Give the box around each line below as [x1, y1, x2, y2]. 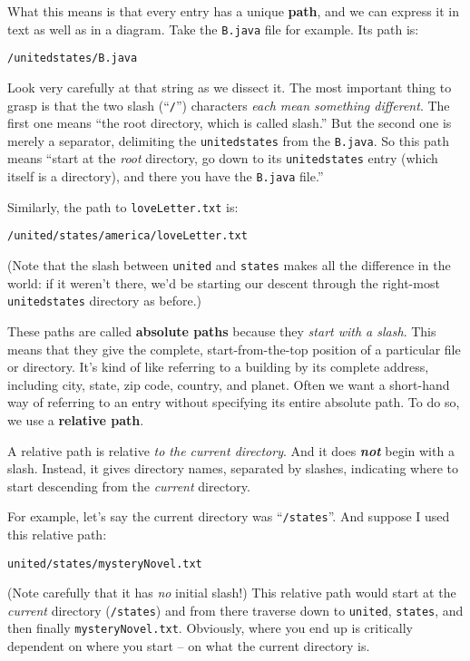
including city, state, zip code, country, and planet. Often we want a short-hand [7, 374, 450, 394]
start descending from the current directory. [7, 476, 250, 495]
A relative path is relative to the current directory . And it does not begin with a [7, 441, 455, 460]
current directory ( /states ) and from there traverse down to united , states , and [7, 600, 464, 619]
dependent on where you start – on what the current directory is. [7, 637, 370, 656]
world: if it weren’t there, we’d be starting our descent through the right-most [7, 273, 440, 292]
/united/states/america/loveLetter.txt [7, 229, 248, 243]
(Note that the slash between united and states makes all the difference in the [7, 256, 451, 275]
